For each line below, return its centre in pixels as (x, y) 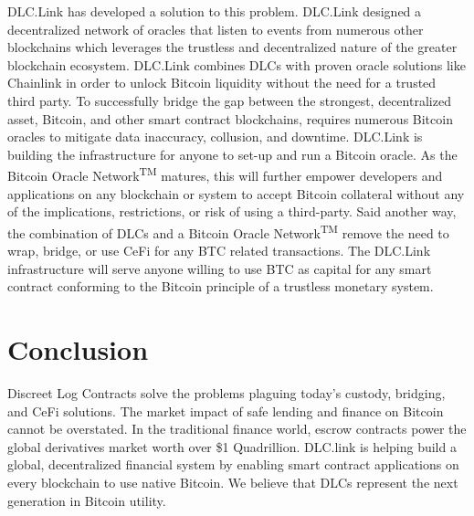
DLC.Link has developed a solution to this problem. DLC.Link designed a (215, 11)
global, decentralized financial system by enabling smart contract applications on (233, 464)
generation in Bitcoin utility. (87, 500)
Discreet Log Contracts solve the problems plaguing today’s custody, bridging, (226, 392)
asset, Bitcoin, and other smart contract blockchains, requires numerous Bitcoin (230, 118)
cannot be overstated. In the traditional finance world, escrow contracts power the (237, 429)
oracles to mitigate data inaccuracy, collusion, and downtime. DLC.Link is (215, 137)
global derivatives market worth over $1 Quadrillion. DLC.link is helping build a (232, 446)
